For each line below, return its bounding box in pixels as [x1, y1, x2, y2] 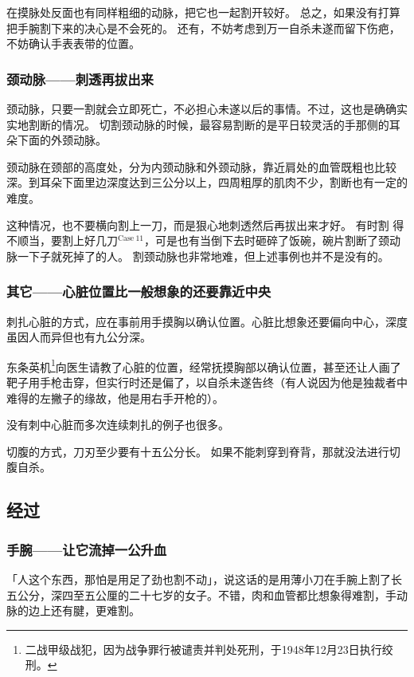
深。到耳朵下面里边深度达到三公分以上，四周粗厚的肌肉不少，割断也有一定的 [6, 174, 408, 191]
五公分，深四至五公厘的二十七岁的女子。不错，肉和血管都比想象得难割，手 [6, 586, 396, 603]
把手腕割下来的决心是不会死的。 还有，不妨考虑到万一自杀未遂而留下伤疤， [6, 19, 400, 36]
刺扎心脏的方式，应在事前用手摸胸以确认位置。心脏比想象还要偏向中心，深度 [6, 313, 408, 329]
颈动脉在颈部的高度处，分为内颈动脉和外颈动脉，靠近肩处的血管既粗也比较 [6, 158, 396, 175]
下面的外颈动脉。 [17, 132, 107, 148]
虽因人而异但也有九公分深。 [6, 329, 151, 345]
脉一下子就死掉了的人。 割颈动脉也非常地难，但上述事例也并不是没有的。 [6, 247, 389, 264]
